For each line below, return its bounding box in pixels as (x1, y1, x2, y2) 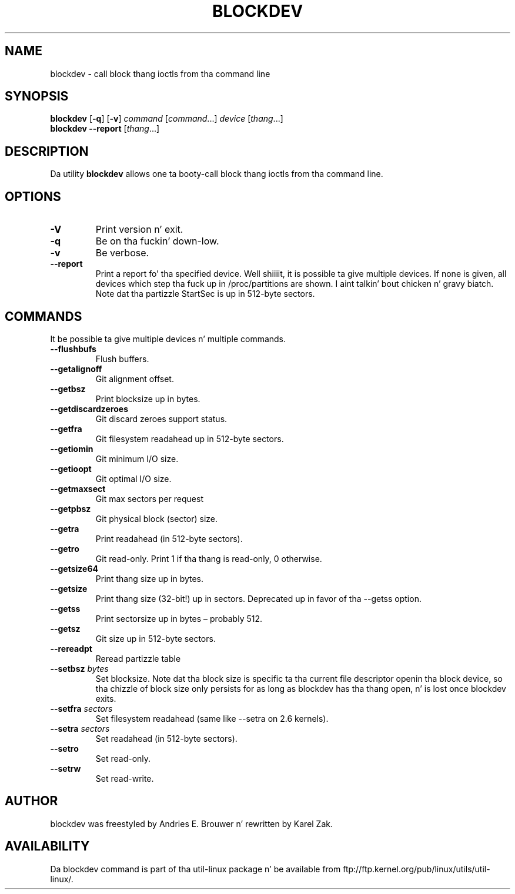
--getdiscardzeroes (50, 403, 129, 414)
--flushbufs (50, 343, 96, 354)
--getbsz (50, 383, 86, 394)
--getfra (50, 423, 82, 434)
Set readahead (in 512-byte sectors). (95, 733, 238, 744)
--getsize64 (50, 563, 98, 574)
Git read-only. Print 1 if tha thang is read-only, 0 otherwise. (95, 553, 322, 564)
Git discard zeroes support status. (95, 413, 228, 424)
